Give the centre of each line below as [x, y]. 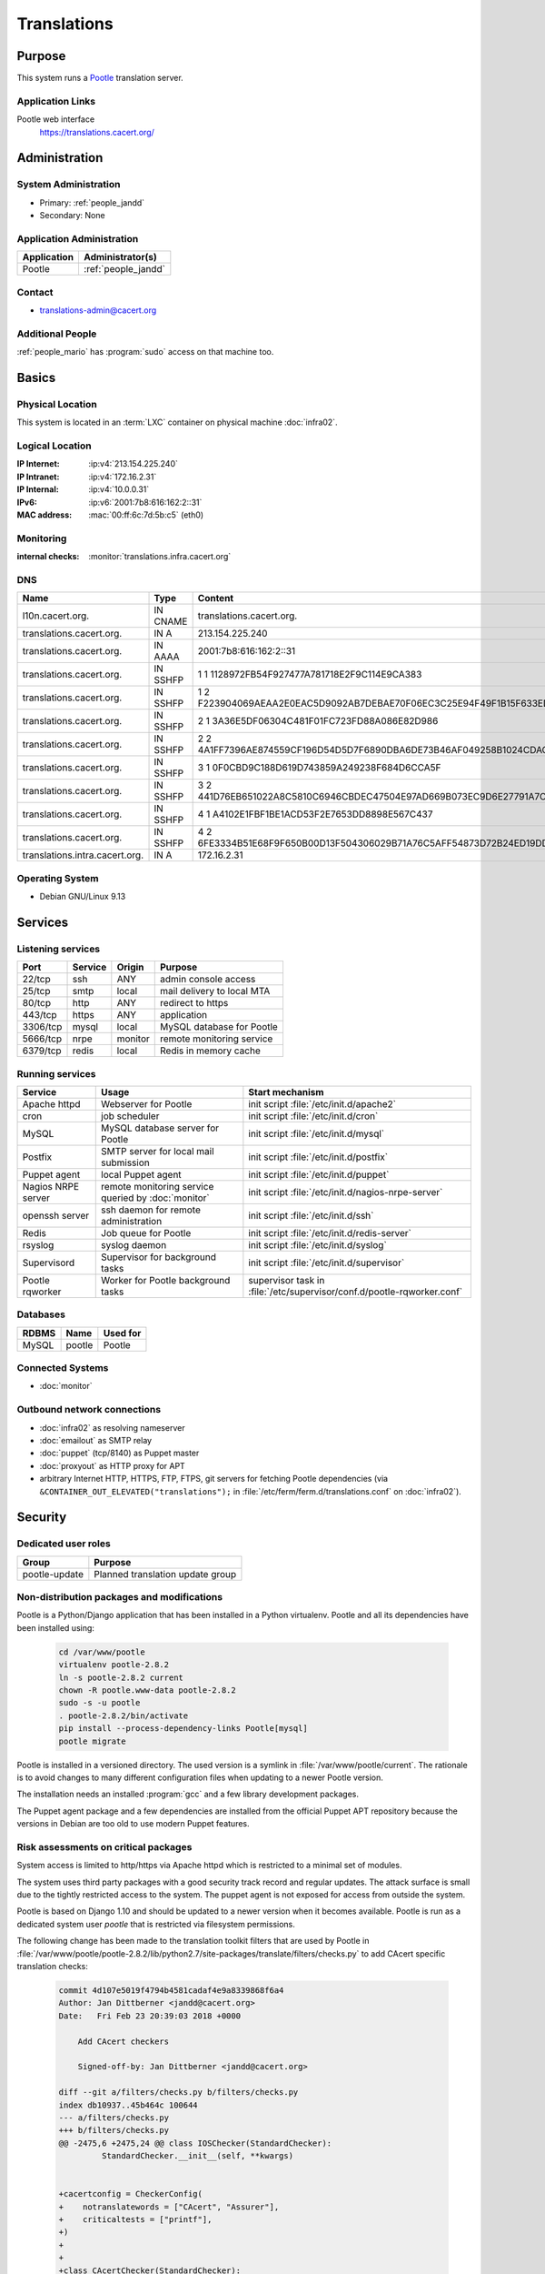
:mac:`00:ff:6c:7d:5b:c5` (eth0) [146, 515]
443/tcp [40, 1015]
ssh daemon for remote [151, 1210]
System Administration [69, 185]
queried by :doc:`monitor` [155, 1198]
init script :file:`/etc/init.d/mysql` [317, 1133]
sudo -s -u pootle [99, 1703]
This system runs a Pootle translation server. [100, 78]
